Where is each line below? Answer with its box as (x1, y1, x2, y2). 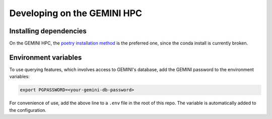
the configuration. (9, 107, 46, 113)
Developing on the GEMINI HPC (9, 8, 142, 19)
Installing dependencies (9, 27, 87, 35)
